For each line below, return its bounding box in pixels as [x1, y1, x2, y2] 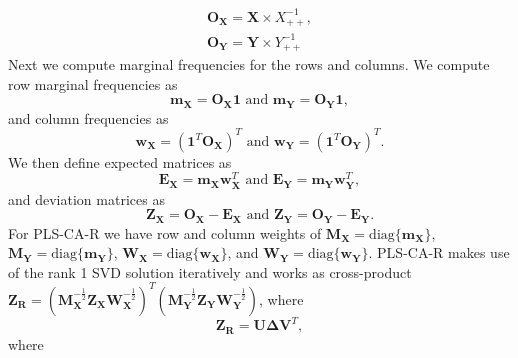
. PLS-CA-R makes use [368, 242, 510, 263]
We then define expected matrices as [8, 151, 232, 172]
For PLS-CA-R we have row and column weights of [8, 222, 322, 243]
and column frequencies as [8, 107, 169, 128]
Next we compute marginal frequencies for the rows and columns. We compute [8, 53, 490, 74]
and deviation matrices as [8, 188, 165, 209]
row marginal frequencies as [8, 73, 178, 94]
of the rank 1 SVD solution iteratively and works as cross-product [8, 261, 412, 282]
